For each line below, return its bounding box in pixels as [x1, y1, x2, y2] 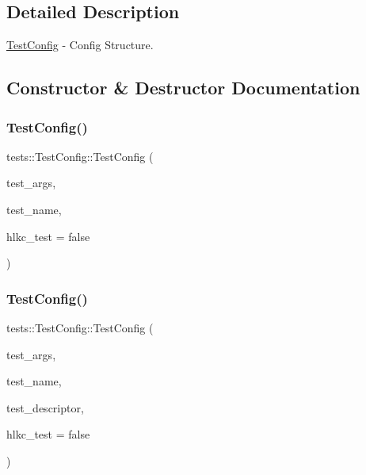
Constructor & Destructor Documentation [6, 75, 360, 100]
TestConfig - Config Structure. [6, 36, 154, 53]
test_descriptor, [6, 399, 84, 416]
